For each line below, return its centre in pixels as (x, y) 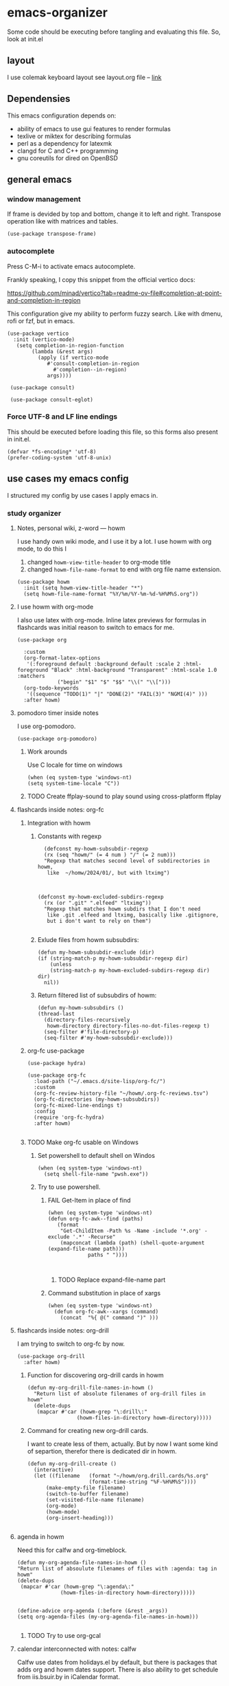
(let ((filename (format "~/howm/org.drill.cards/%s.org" (121, 1476)
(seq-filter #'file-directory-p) (91, 1032)
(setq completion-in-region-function (70, 345)
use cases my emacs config (68, 479)
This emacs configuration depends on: (62, 116)
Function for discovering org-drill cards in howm (95, 1375)
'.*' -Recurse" (94, 1237)
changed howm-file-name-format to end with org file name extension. (124, 569)
